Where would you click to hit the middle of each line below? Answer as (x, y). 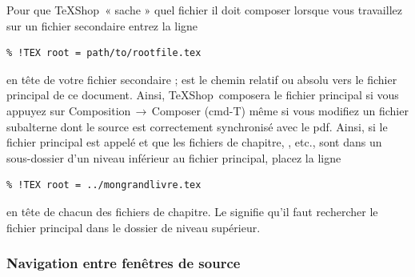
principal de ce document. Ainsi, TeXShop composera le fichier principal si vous (203, 95)
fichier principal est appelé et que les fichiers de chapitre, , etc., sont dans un (194, 142)
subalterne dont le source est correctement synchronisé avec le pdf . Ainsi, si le (197, 126)
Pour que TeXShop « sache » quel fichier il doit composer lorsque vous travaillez (204, 10)
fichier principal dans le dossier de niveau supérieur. (134, 227)
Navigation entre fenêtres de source (124, 263)
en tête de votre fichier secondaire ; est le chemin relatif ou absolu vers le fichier (202, 79)
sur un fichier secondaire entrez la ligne (102, 25)
